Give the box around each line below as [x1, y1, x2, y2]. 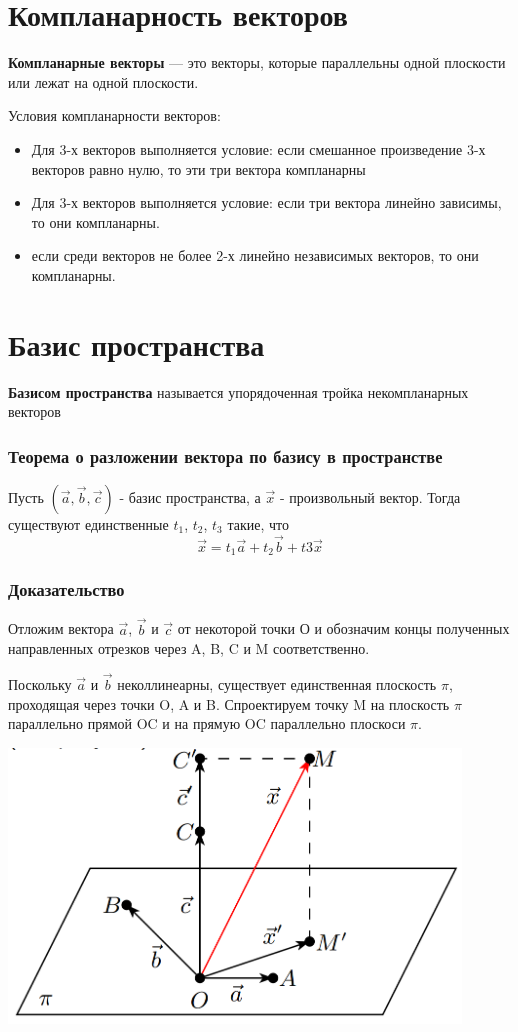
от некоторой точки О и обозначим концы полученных [177, 618, 510, 639]
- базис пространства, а [119, 487, 261, 507]
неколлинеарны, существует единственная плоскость [117, 674, 437, 695]
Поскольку [8, 674, 72, 695]
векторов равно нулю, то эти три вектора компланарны [31, 158, 366, 179]
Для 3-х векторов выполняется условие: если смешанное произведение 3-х [31, 138, 486, 159]
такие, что [227, 514, 289, 534]
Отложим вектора [8, 618, 114, 639]
